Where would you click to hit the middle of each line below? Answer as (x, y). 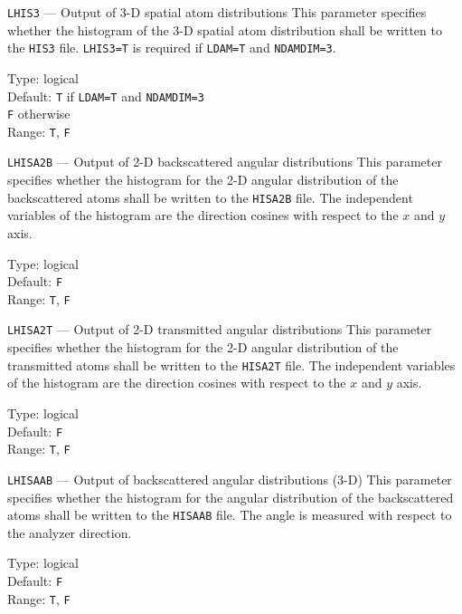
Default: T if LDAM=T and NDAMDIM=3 (106, 96)
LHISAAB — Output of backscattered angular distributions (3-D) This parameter (230, 479)
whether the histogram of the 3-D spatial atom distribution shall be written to (225, 29)
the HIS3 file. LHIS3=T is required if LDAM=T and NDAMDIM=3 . (172, 48)
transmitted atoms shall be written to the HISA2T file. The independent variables (231, 365)
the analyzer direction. (70, 532)
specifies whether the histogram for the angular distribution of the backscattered (231, 497)
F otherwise (39, 114)
